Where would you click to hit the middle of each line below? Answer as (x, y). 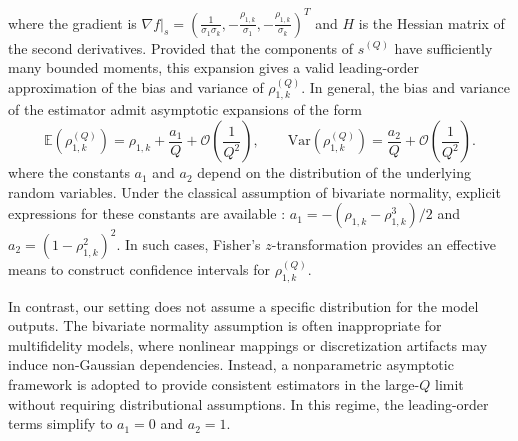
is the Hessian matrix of (431, 22)
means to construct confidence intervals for (139, 268)
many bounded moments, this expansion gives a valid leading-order (214, 67)
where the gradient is (72, 22)
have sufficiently (443, 47)
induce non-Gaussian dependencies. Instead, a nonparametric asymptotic (231, 364)
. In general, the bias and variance (405, 86)
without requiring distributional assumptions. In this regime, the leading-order (248, 403)
